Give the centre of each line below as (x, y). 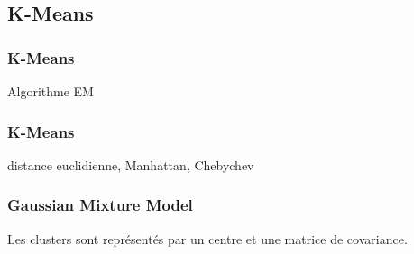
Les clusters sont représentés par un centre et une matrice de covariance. (207, 238)
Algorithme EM (51, 91)
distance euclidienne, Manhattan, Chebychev (131, 164)
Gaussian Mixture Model (100, 205)
